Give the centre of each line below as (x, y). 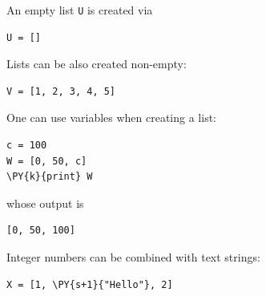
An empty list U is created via (80, 10)
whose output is (45, 203)
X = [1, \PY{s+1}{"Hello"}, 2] (90, 284)
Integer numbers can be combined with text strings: (133, 257)
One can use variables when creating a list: (112, 118)
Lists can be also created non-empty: (97, 64)
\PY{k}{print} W (50, 177)
